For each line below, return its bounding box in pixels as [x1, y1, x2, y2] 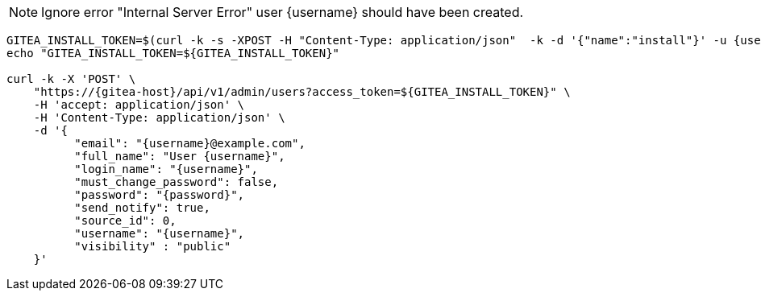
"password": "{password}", [74, 188, 245, 201]
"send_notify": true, [74, 201, 210, 214]
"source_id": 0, [74, 214, 177, 227]
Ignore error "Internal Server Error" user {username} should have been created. [41, 4, 524, 20]
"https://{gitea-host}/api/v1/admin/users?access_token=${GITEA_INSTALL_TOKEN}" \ [33, 85, 571, 98]
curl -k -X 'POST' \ [6, 72, 136, 85]
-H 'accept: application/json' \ [33, 98, 245, 111]
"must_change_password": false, [74, 175, 279, 188]
